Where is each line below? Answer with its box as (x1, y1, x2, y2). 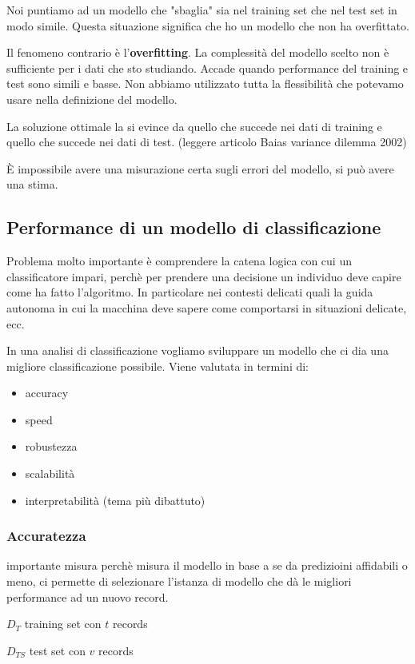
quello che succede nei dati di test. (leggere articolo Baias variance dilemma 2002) (6, 133, 407, 150)
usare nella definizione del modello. (6, 90, 178, 107)
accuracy (25, 384, 69, 401)
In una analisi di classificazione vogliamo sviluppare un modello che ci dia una (6, 342, 389, 359)
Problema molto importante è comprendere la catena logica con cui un (6, 252, 352, 269)
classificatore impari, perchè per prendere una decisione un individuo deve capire (6, 268, 401, 284)
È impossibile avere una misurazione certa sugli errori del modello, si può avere (6, 160, 394, 177)
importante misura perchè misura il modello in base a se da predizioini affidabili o (6, 557, 408, 574)
